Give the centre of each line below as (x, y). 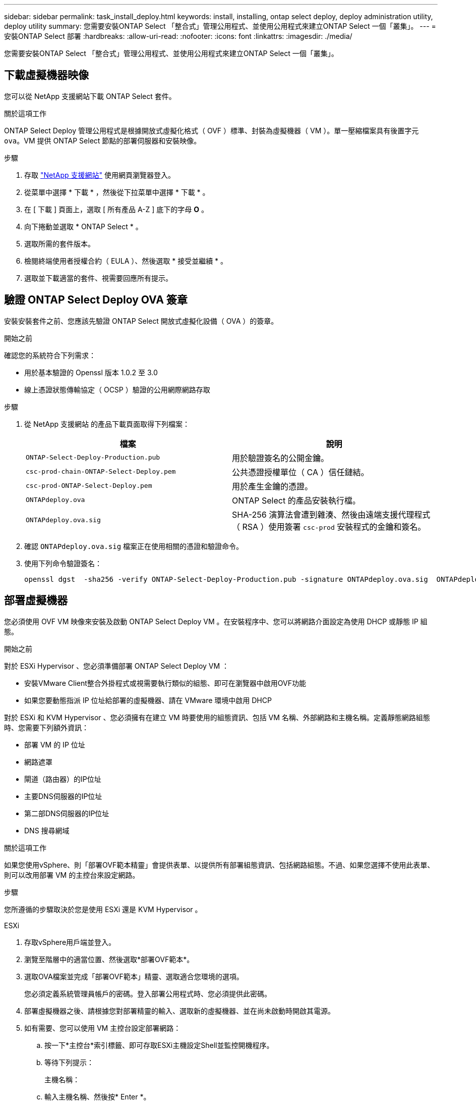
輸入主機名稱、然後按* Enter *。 (98, 1096)
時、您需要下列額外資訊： (46, 727)
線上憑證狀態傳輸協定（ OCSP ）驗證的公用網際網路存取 (117, 389)
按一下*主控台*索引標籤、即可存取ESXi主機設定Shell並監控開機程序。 (159, 1045)
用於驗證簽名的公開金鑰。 (281, 458)
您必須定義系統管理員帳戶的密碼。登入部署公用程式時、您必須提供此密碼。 (148, 993)
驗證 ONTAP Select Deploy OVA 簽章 (96, 300)
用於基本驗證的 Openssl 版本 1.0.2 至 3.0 (91, 372)
